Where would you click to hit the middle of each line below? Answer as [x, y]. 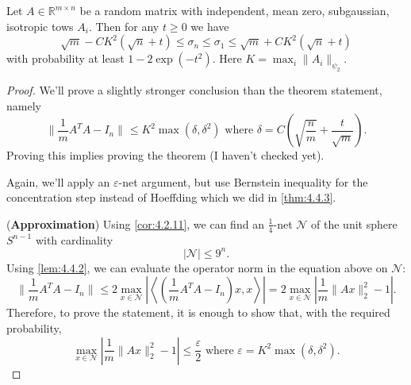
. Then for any [124, 26]
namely [24, 105]
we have [210, 26]
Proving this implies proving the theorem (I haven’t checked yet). [165, 155]
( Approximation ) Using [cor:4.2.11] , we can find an [135, 223]
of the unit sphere [354, 223]
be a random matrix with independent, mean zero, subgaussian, [234, 10]
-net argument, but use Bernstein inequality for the [243, 181]
